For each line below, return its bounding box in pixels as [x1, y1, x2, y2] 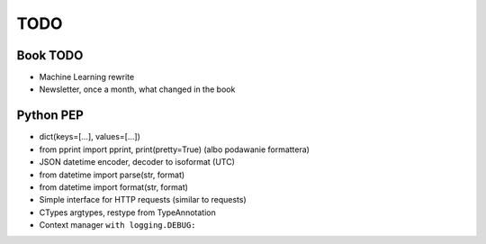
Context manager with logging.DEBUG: [39, 220, 196, 230]
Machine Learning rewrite [39, 72, 135, 83]
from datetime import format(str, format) [39, 181, 189, 193]
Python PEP [16, 108, 85, 123]
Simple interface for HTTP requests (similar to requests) [39, 194, 247, 205]
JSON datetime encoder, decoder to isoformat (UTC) [39, 157, 236, 167]
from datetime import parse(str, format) [39, 169, 185, 180]
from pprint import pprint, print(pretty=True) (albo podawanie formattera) [39, 144, 310, 155]
